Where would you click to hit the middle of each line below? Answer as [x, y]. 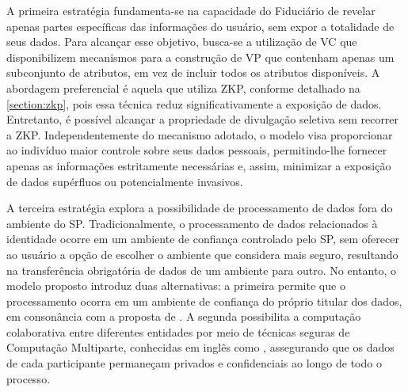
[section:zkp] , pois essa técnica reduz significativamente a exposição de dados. [194, 103]
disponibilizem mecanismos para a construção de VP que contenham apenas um [200, 57]
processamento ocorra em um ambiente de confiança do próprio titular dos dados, [204, 301]
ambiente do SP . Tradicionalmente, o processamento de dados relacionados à [192, 223]
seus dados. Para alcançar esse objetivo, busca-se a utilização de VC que [182, 42]
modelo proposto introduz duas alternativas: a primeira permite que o [176, 285]
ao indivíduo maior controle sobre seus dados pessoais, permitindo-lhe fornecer [197, 150]
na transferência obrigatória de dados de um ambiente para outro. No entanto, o [201, 270]
